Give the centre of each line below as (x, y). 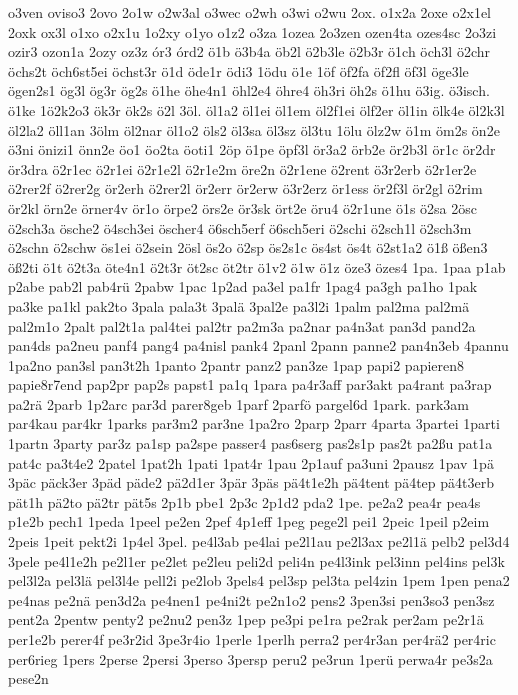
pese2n (28, 678)
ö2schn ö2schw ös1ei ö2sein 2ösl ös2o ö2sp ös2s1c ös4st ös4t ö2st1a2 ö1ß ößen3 (248, 247)
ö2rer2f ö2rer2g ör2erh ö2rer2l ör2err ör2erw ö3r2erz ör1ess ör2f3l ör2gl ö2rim (245, 188)
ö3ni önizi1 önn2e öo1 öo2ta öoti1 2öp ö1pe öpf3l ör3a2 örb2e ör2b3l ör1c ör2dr (252, 149)
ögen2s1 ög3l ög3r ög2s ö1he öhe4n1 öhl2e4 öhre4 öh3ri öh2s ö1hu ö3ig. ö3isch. (249, 90)
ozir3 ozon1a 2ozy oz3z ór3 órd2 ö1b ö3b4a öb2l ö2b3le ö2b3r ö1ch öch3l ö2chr (249, 51)
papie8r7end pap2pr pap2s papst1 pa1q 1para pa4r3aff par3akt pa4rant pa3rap (250, 384)
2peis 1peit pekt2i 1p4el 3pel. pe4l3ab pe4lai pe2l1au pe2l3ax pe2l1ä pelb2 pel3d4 (259, 541)
